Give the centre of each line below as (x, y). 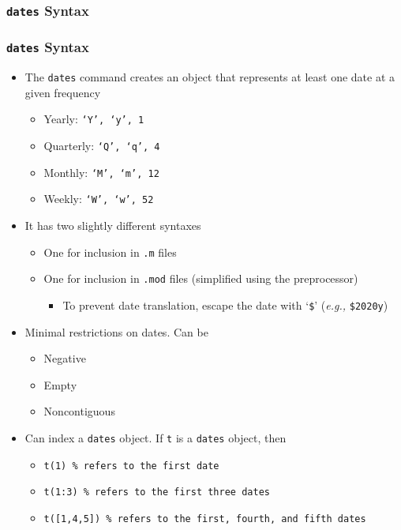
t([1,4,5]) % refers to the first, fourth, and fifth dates (205, 519)
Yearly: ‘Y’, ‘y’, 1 (94, 119)
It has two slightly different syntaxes (113, 226)
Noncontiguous (79, 411)
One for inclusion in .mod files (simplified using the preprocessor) (201, 278)
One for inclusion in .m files (110, 252)
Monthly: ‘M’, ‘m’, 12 (101, 172)
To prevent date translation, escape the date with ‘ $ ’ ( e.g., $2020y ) (225, 304)
